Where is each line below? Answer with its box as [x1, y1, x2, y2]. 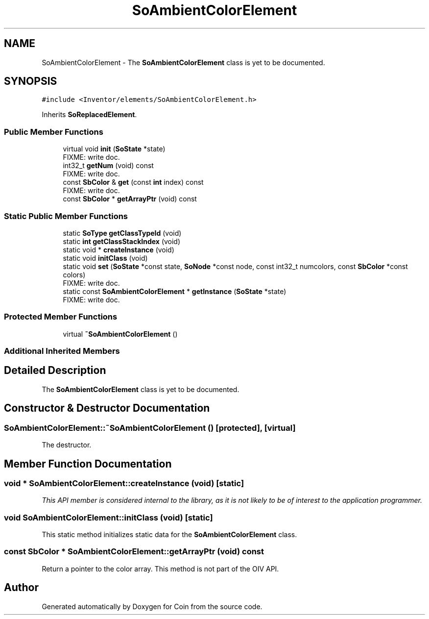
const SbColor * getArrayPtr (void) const [63, 195, 197, 203]
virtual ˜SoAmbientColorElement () [63, 329, 178, 338]
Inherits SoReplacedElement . [42, 110, 137, 119]
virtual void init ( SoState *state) [63, 145, 166, 153]
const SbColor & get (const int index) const [63, 178, 204, 187]
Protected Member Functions [4, 312, 118, 322]
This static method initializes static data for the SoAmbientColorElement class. [42, 530, 297, 539]
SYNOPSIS [4, 75, 57, 88]
